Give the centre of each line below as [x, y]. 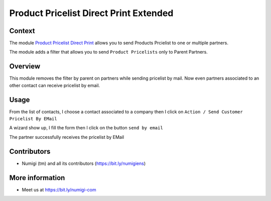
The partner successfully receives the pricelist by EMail [67, 137]
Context [22, 31]
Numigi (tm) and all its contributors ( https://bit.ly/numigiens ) [84, 163]
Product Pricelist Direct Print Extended [91, 13]
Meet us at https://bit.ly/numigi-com [59, 189]
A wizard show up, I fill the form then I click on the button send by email [86, 128]
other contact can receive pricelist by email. [55, 85]
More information [37, 178]
